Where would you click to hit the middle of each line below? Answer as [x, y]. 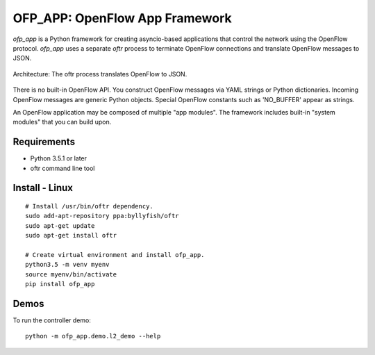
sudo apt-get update [60, 225]
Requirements [44, 142]
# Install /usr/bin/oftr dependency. [90, 206]
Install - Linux [43, 188]
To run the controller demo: [52, 320]
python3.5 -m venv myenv [67, 265]
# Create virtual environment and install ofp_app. [115, 255]
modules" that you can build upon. [62, 122]
